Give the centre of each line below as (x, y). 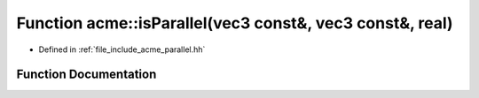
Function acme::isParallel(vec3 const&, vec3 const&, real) (235, 23)
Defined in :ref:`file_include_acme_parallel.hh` (122, 49)
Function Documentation (86, 75)
